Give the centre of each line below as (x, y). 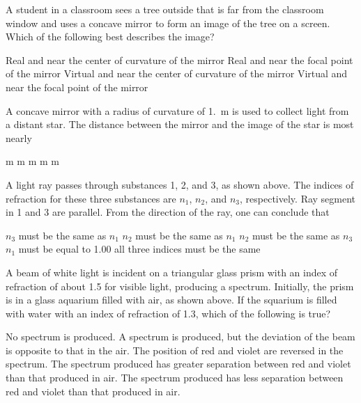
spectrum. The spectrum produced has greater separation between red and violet (178, 364)
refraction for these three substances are (91, 198)
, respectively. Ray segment (298, 198)
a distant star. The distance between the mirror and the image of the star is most (180, 124)
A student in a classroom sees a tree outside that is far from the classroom (165, 9)
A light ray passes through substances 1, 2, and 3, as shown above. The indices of (180, 184)
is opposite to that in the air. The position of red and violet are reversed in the (175, 350)
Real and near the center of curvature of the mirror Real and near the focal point (179, 60)
